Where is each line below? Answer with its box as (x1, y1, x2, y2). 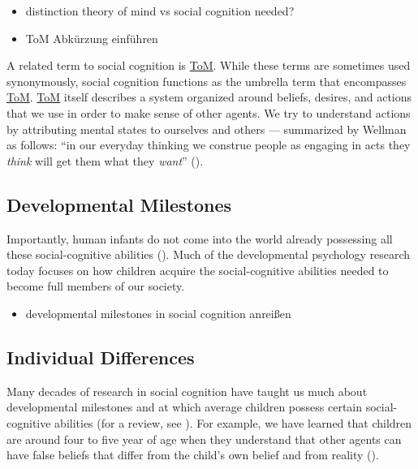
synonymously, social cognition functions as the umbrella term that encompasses (6, 72, 407, 89)
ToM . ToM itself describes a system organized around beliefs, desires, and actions (6, 88, 412, 105)
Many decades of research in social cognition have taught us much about (6, 382, 368, 399)
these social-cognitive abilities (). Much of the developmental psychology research (6, 246, 411, 263)
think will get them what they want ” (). (6, 152, 204, 169)
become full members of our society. (6, 278, 185, 295)
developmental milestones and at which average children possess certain (6, 398, 363, 415)
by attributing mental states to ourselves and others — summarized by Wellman (6, 120, 407, 137)
